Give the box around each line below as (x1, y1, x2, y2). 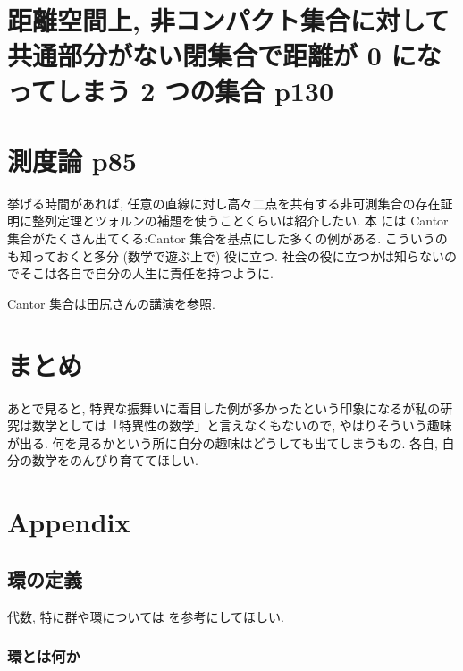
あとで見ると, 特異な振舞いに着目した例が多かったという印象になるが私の (7, 398, 441, 417)
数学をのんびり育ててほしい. (31, 451, 198, 470)
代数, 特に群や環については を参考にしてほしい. (7, 607, 284, 625)
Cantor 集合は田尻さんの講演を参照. (7, 293, 215, 312)
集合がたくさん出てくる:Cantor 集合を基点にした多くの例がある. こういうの (7, 229, 448, 248)
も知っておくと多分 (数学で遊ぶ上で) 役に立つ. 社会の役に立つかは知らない (7, 246, 445, 265)
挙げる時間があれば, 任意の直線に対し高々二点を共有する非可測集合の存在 (7, 193, 441, 212)
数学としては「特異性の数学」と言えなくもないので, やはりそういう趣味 (31, 416, 452, 435)
